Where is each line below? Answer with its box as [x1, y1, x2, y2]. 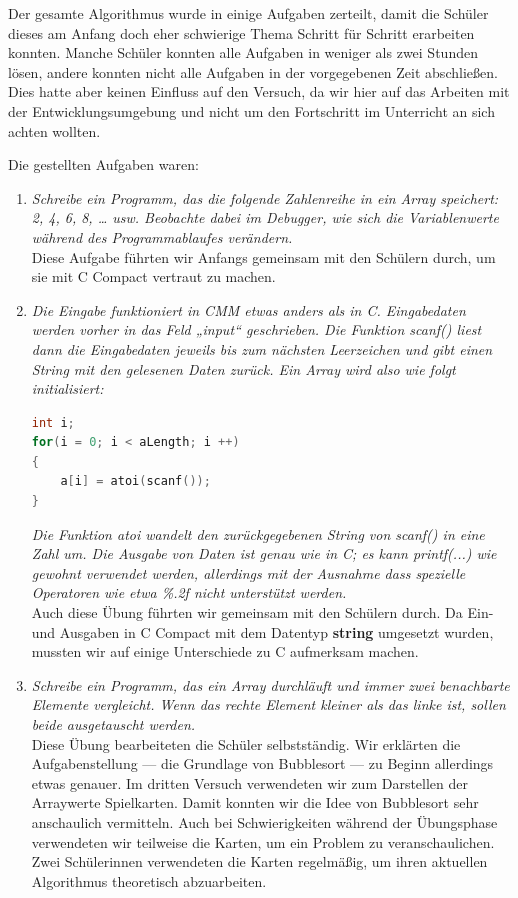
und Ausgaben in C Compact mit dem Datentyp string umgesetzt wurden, [31, 621, 494, 642]
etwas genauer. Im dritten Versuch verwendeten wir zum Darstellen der [31, 772, 469, 793]
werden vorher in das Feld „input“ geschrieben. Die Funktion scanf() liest [31, 319, 482, 340]
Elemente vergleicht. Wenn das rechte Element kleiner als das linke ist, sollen [31, 694, 506, 715]
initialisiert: [31, 378, 104, 399]
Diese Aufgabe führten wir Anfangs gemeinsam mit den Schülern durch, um [31, 246, 496, 267]
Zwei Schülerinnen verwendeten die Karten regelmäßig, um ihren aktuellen [31, 851, 488, 872]
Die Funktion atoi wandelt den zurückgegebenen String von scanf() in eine [31, 523, 485, 544]
